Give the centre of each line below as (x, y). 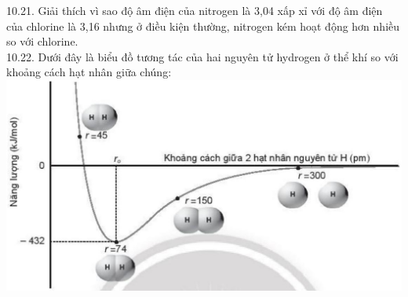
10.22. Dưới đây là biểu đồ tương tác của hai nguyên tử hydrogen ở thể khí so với (202, 56)
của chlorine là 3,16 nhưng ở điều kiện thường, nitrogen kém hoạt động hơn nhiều (203, 26)
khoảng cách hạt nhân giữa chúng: (89, 72)
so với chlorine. (42, 41)
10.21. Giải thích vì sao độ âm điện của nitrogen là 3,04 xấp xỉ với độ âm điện (195, 10)
